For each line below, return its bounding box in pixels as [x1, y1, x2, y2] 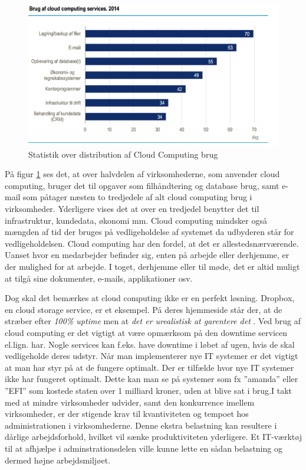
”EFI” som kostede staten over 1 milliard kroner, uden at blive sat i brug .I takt [5, 384, 292, 396]
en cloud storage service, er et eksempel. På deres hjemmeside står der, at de [5, 303, 282, 315]
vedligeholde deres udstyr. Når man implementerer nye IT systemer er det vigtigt [5, 350, 298, 362]
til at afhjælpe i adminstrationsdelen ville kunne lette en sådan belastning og [5, 442, 282, 454]
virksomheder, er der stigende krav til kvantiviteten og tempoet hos [5, 407, 249, 420]
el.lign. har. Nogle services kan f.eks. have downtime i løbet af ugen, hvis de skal [5, 338, 295, 350]
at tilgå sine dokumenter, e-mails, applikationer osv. [5, 272, 193, 284]
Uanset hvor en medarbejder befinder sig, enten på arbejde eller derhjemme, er [5, 249, 289, 261]
